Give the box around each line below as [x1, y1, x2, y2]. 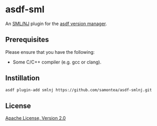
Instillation [5, 74, 40, 82]
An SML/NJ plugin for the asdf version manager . [5, 20, 107, 27]
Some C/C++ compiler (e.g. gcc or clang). [12, 59, 101, 65]
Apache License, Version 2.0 [5, 115, 66, 121]
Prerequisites [5, 35, 49, 44]
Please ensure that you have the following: [5, 49, 95, 55]
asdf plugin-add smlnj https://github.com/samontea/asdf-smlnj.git [5, 87, 152, 93]
